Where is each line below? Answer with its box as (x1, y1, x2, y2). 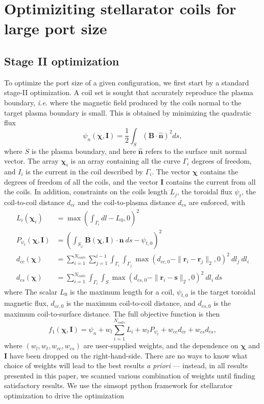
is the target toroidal (190, 286, 256, 297)
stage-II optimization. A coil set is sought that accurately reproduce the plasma (4, 87, 253, 98)
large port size (4, 18, 107, 39)
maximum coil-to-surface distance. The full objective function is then (4, 308, 220, 319)
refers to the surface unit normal (145, 145, 247, 156)
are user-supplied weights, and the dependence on (83, 340, 238, 351)
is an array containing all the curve (70, 155, 181, 166)
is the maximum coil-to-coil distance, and (66, 298, 196, 308)
